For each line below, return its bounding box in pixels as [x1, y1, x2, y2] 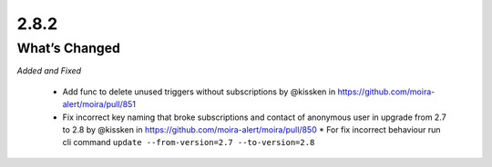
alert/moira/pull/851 [62, 99, 137, 110]
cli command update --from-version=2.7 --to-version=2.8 [62, 137, 315, 148]
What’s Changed [16, 40, 120, 56]
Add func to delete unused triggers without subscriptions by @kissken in [62, 86, 336, 97]
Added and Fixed [16, 65, 82, 76]
